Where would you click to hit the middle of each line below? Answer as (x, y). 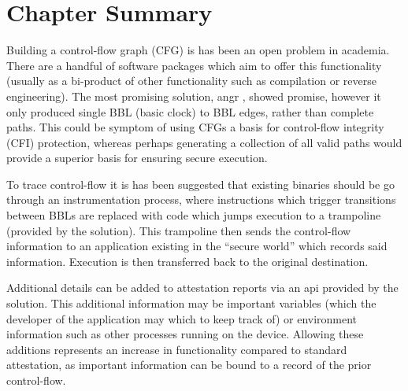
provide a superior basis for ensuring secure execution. (137, 158)
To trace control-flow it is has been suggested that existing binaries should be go (200, 184)
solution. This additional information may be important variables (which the (191, 303)
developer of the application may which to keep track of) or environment (182, 318)
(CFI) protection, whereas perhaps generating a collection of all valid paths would (204, 142)
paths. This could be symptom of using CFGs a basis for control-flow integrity (195, 127)
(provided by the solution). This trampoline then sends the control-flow (179, 230)
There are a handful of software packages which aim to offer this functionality (194, 65)
